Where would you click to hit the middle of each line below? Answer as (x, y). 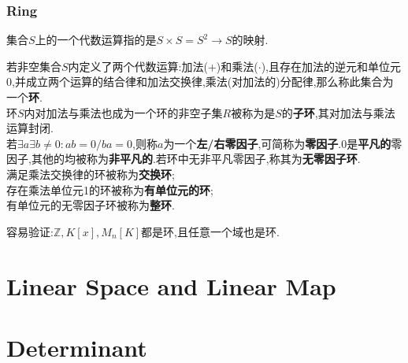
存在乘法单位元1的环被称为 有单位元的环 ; (110, 189)
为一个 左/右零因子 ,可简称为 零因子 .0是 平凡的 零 (283, 143)
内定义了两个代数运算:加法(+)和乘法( (163, 66)
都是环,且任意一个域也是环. (210, 231)
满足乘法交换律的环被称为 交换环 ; (91, 174)
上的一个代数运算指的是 (96, 40)
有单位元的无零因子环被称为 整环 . (91, 205)
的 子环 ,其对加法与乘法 (338, 112)
